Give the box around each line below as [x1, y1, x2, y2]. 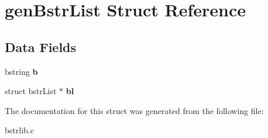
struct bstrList [5, 85, 57, 97]
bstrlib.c [5, 124, 34, 136]
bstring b [5, 65, 38, 77]
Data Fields [5, 37, 77, 56]
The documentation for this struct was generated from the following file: [5, 104, 264, 116]
